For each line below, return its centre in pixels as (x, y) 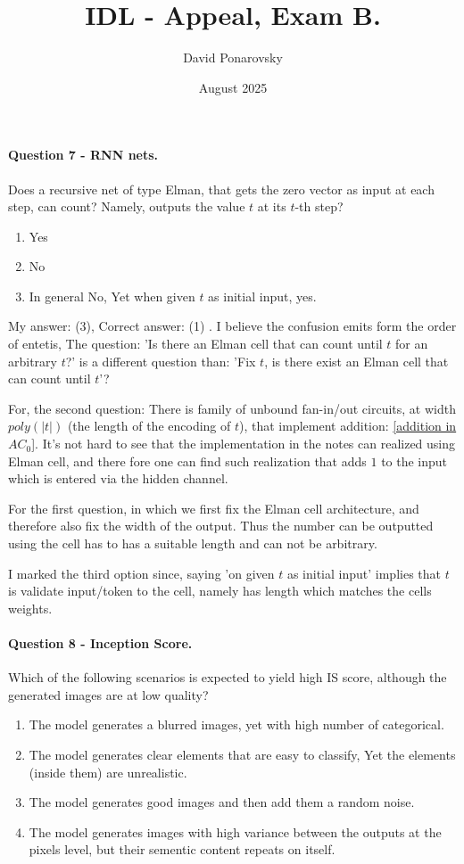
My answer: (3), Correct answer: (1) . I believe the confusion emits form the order (232, 326)
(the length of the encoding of (149, 426)
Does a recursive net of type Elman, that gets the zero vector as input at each (221, 189)
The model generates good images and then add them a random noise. (222, 802)
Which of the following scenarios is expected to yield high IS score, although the (228, 677)
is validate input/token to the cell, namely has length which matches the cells (220, 591)
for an (412, 344)
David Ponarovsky (233, 58)
